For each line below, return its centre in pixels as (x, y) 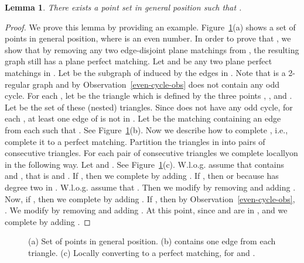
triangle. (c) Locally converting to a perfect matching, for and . (142, 252)
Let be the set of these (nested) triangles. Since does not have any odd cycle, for (149, 107)
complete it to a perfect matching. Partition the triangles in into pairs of (135, 141)
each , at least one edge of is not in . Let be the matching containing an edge (143, 118)
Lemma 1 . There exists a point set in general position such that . (123, 7)
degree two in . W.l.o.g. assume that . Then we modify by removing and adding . (150, 187)
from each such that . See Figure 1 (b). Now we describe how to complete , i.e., (146, 129)
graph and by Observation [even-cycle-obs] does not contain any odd (156, 84)
